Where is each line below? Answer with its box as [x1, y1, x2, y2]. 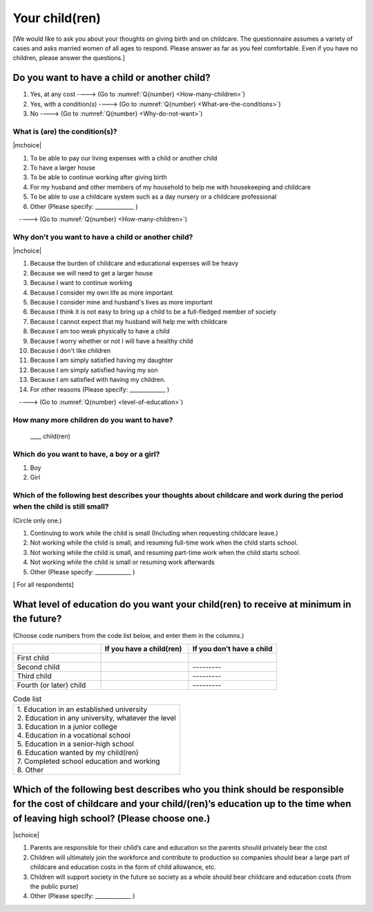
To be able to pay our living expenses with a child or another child [30, 154, 218, 162]
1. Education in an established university [17, 704, 148, 714]
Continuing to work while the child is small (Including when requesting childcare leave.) [30, 529, 279, 538]
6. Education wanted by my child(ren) [17, 748, 139, 758]
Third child [17, 671, 52, 681]
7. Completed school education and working [17, 756, 160, 766]
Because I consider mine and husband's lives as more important [30, 298, 213, 306]
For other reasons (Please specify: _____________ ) [30, 385, 170, 394]
